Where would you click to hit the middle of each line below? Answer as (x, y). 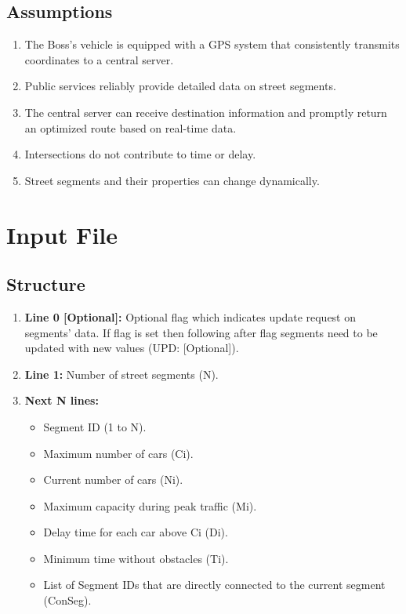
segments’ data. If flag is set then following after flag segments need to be (201, 332)
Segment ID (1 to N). (95, 426)
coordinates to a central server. (99, 59)
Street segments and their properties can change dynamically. (172, 180)
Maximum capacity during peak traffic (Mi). (150, 505)
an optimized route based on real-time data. (130, 127)
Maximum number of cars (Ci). (118, 453)
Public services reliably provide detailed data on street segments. (180, 86)
